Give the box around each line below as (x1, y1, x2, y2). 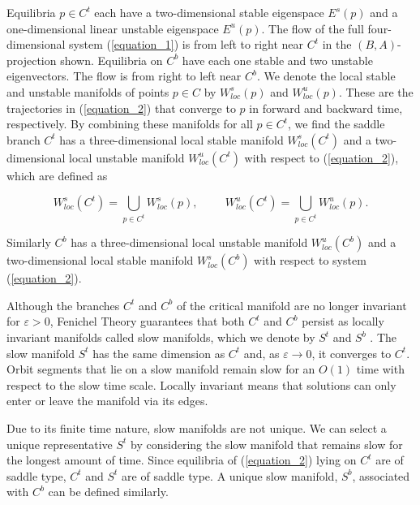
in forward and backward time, (249, 99, 403, 116)
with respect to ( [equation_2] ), (244, 149, 399, 166)
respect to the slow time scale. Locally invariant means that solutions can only (6, 376, 396, 393)
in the (322, 36, 352, 53)
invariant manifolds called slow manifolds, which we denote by (6, 329, 315, 346)
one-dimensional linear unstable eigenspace (6, 19, 219, 37)
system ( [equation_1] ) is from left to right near (69, 36, 304, 53)
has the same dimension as (92, 344, 225, 361)
